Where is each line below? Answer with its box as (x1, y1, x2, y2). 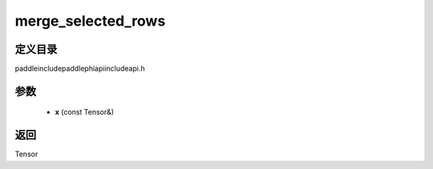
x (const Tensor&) (55, 107, 115, 117)
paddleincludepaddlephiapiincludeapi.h (14, 64, 145, 74)
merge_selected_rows (14, 12, 166, 30)
